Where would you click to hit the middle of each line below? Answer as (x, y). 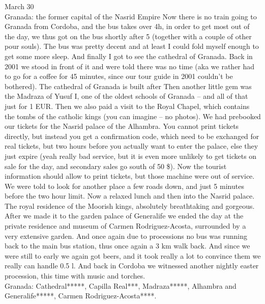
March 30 (19, 6)
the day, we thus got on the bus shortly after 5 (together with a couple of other (128, 36)
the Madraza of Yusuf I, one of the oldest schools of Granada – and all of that (126, 96)
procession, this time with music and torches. (75, 276)
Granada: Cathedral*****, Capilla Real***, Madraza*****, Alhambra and (121, 285)
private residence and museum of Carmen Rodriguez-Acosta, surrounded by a (125, 226)
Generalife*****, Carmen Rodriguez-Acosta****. (81, 296)
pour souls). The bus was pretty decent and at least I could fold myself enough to (132, 46)
